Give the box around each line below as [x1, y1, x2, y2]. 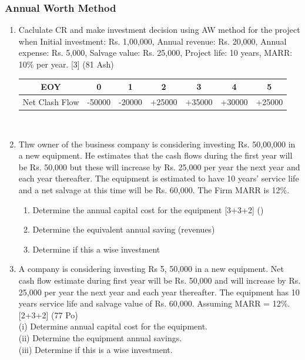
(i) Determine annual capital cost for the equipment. [18, 320, 207, 332]
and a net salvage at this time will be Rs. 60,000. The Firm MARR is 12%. [18, 184, 290, 196]
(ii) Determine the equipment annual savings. [18, 331, 182, 344]
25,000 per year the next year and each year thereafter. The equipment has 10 [18, 285, 300, 298]
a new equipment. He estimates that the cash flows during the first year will [18, 149, 293, 162]
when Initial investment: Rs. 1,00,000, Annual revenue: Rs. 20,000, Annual [18, 35, 287, 47]
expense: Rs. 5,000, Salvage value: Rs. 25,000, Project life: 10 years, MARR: [18, 46, 293, 59]
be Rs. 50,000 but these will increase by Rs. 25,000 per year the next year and [18, 160, 300, 173]
